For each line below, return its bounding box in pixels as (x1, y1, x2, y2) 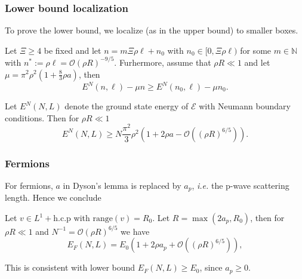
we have (121, 225, 150, 237)
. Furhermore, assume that (114, 56, 211, 68)
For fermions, (5, 179, 53, 191)
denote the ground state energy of (64, 100, 189, 112)
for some (240, 44, 272, 56)
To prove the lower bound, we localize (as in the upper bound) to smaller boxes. (5, 24, 298, 36)
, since (199, 261, 223, 274)
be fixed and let (44, 44, 101, 56)
